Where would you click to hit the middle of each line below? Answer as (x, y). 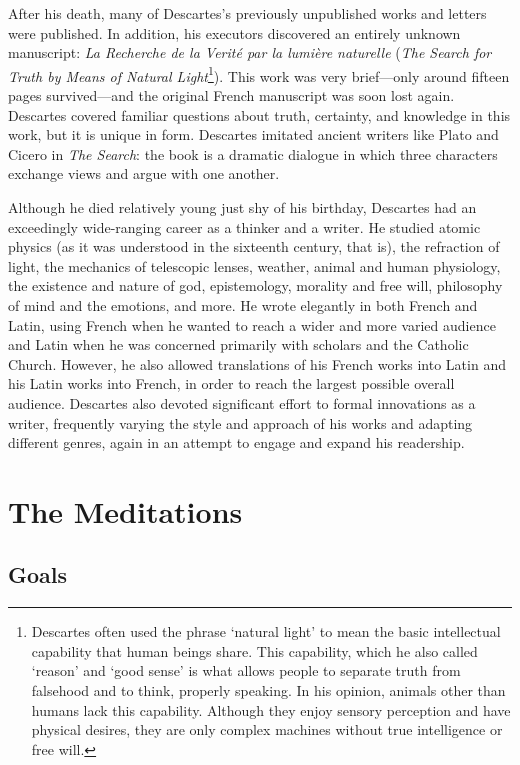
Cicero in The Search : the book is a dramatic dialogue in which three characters (253, 153)
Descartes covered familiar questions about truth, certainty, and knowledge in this (259, 114)
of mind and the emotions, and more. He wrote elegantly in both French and (243, 304)
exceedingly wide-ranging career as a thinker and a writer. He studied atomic (244, 226)
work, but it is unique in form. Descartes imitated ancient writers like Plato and (253, 134)
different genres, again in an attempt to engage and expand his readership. (236, 442)
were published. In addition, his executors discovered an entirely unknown (234, 32)
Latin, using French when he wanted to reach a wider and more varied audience (252, 324)
